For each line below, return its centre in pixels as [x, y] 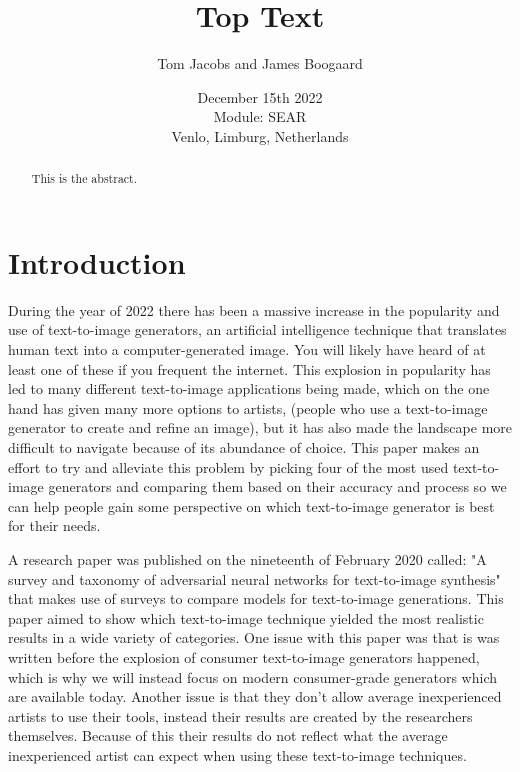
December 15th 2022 [260, 96]
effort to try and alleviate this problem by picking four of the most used [228, 466]
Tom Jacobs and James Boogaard [260, 63]
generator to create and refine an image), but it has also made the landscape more [260, 427]
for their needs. [54, 525]
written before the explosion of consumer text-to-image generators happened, [244, 656]
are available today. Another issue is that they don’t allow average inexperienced [255, 696]
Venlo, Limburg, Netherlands [260, 135]
